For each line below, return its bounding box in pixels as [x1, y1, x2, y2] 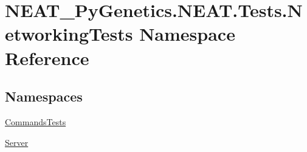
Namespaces [5, 87, 83, 106]
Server [5, 136, 29, 148]
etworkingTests [5, 21, 133, 46]
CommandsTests [5, 115, 66, 128]
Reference [5, 45, 89, 70]
